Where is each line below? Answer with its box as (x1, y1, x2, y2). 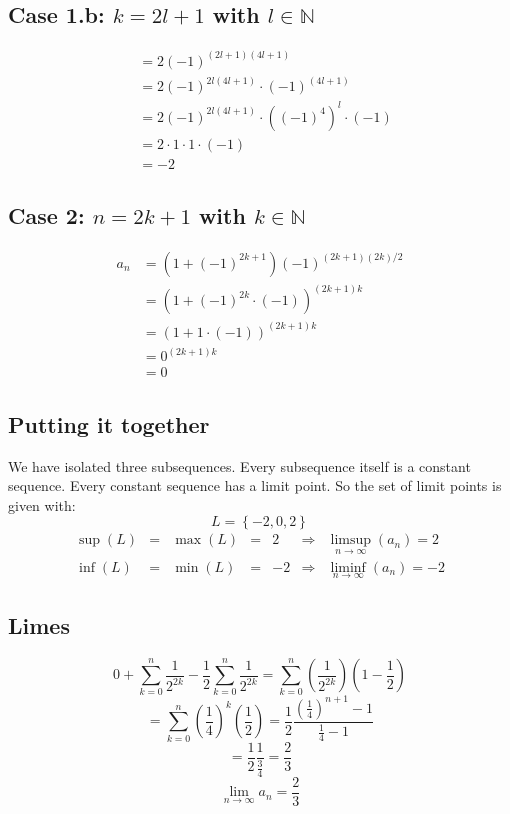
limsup (330, 533, 372, 548)
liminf (330, 560, 366, 575)
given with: (8, 494, 76, 515)
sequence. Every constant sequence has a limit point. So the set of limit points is (8, 475, 502, 496)
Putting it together (8, 408, 210, 439)
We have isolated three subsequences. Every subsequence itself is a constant (8, 455, 471, 476)
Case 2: (8, 200, 85, 231)
